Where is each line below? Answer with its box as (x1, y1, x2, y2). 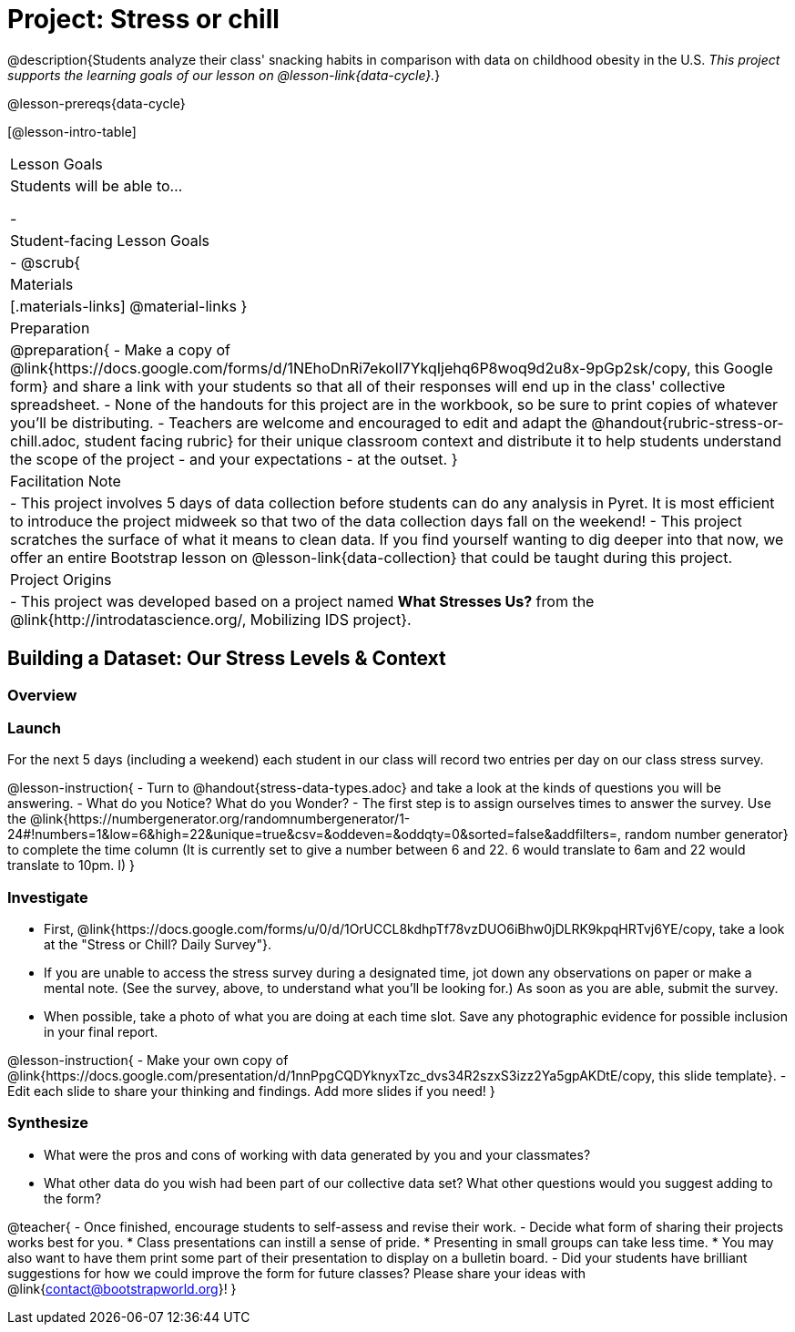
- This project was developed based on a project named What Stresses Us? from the (10, 591, 595, 610)
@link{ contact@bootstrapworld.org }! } (7, 1280, 237, 1296)
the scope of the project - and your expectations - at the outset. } (10, 449, 458, 468)
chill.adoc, (10, 431, 80, 450)
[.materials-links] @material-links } (10, 296, 248, 315)
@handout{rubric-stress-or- (591, 413, 784, 432)
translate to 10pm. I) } (7, 857, 136, 874)
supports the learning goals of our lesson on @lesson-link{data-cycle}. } (7, 67, 441, 83)
